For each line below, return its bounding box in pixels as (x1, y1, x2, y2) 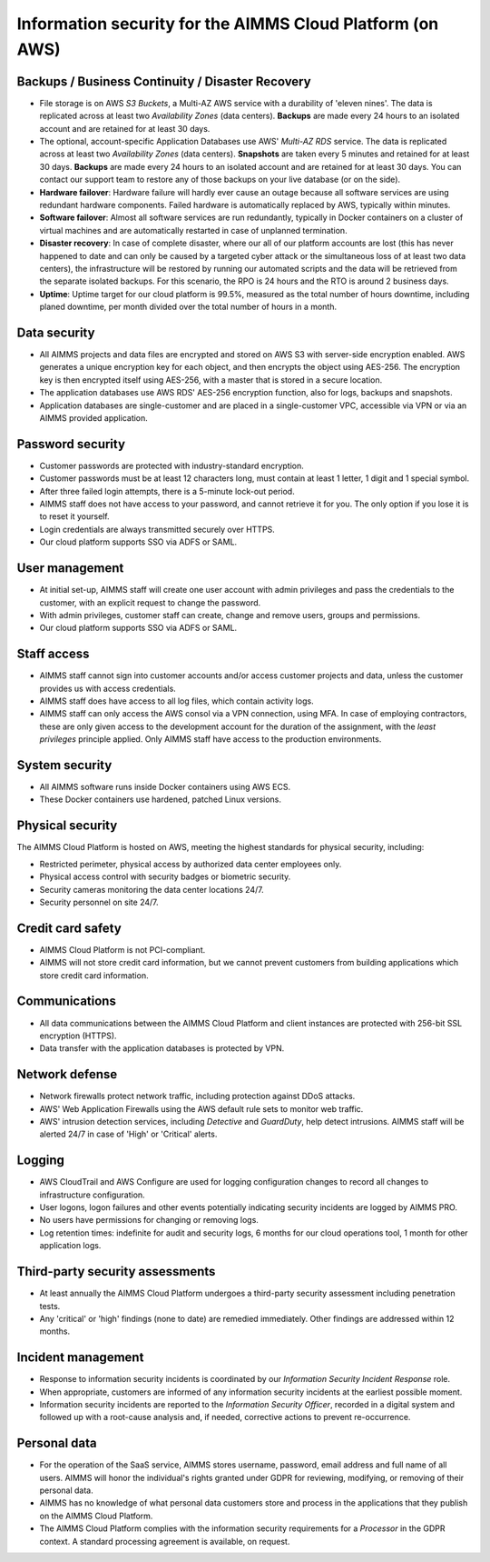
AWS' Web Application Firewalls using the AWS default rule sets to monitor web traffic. (39, 1103, 364, 1114)
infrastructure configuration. (39, 1189, 145, 1200)
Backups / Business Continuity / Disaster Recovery (16, 74, 312, 89)
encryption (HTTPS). (39, 1030, 117, 1041)
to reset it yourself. (39, 511, 110, 522)
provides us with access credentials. (39, 683, 176, 694)
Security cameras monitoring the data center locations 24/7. (39, 884, 264, 895)
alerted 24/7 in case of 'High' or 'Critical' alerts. (39, 1128, 218, 1140)
